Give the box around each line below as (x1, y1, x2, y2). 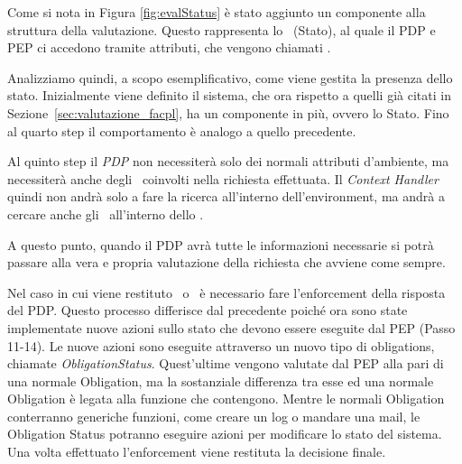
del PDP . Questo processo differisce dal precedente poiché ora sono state (7, 301, 408, 320)
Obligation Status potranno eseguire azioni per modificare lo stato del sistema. (7, 424, 442, 443)
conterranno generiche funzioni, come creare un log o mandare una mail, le (7, 406, 420, 425)
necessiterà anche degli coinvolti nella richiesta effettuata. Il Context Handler (7, 169, 439, 188)
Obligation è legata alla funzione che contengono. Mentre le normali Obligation (7, 389, 445, 408)
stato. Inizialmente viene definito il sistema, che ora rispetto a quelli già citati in (7, 86, 451, 105)
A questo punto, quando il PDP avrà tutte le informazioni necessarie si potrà (7, 235, 434, 254)
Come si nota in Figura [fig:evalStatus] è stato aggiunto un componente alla (7, 3, 426, 21)
